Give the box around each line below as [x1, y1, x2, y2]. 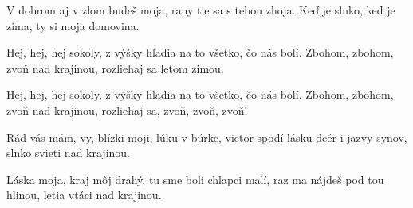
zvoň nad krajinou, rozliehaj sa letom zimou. [6, 59, 224, 76]
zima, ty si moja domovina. [6, 17, 140, 33]
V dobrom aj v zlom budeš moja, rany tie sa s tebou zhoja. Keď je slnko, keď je [6, 2, 395, 18]
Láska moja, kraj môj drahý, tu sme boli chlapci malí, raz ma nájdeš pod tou [6, 171, 384, 187]
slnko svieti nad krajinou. [6, 144, 131, 161]
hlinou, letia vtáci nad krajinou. [6, 186, 162, 203]
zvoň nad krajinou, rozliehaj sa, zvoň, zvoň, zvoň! [6, 101, 248, 118]
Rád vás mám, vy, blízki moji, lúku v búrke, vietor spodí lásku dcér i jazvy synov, [6, 128, 407, 145]
